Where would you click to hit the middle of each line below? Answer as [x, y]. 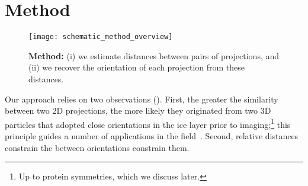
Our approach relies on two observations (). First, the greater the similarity [142, 99]
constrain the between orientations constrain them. [97, 147]
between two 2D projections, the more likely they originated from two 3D [138, 110]
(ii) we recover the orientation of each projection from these [137, 67]
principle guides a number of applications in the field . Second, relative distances [152, 136]
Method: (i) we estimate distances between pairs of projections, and [154, 55]
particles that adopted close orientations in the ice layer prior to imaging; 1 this [148, 123]
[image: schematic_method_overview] [101, 37]
